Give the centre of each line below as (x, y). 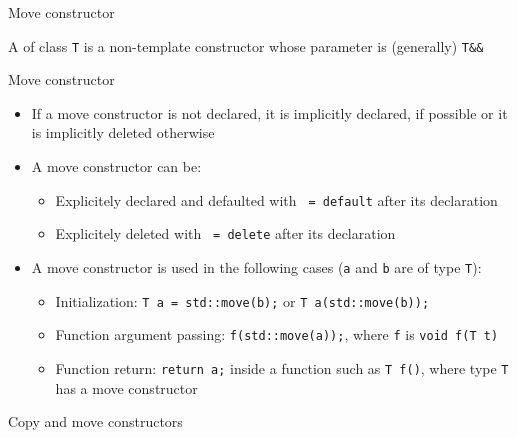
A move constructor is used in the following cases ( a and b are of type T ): (256, 266)
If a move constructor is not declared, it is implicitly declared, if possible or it (269, 112)
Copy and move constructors (95, 421)
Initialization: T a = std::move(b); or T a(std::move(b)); (242, 300)
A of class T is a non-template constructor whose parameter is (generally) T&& (246, 45)
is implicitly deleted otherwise (123, 132)
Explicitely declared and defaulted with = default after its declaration (276, 199)
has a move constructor (126, 387)
